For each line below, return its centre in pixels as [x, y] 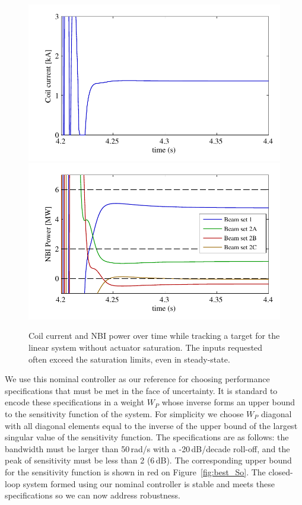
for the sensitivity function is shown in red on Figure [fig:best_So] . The [135, 471]
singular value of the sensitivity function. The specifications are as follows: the [147, 437]
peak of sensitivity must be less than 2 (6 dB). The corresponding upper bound [148, 460]
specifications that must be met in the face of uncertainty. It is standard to [141, 390]
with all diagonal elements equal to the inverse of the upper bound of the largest [151, 425]
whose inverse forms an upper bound [228, 402]
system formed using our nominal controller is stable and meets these [149, 483]
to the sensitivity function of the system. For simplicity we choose [124, 413]
